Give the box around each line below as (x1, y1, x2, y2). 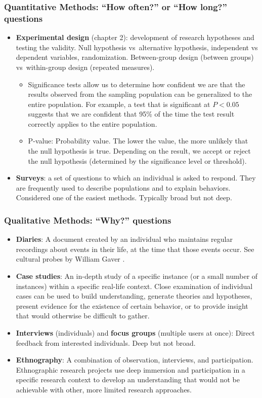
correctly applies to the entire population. (28, 118, 157, 129)
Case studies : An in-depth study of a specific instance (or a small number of (16, 271, 258, 281)
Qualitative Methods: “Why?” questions (4, 213, 171, 226)
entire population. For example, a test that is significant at (28, 98, 210, 109)
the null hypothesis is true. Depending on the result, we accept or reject (28, 146, 251, 156)
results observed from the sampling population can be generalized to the (28, 89, 252, 99)
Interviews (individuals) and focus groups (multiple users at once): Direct (16, 328, 255, 338)
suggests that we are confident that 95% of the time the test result (28, 108, 235, 119)
